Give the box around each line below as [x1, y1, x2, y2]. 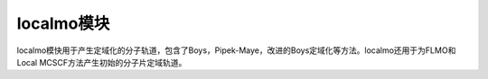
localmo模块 [16, 13, 110, 33]
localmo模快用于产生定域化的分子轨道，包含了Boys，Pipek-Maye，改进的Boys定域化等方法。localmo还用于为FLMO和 [16, 45, 456, 56]
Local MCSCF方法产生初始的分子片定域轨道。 [16, 57, 187, 67]
